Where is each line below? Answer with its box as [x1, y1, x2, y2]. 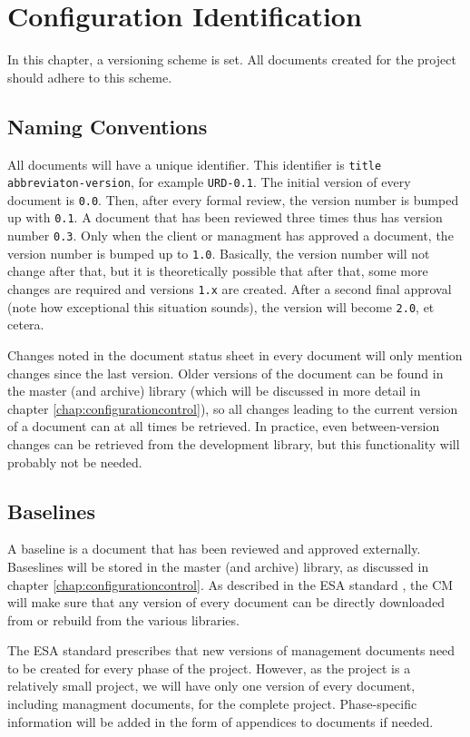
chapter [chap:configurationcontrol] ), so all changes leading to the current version [7, 398, 458, 418]
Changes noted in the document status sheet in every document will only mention [7, 345, 463, 364]
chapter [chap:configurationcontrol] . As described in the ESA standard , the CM [7, 575, 454, 594]
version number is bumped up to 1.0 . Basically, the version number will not [7, 243, 430, 262]
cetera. [7, 315, 44, 334]
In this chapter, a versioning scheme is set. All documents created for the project [7, 50, 456, 69]
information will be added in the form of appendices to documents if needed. [7, 712, 434, 731]
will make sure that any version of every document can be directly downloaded [7, 593, 446, 612]
